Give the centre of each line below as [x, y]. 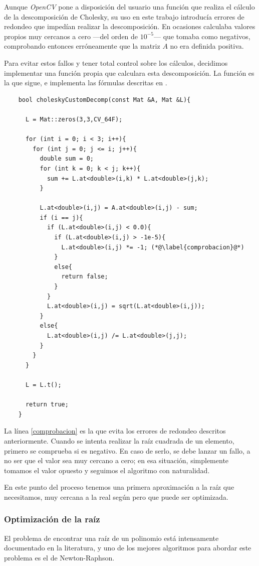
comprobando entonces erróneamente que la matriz [82, 46]
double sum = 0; [67, 159]
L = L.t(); [43, 385]
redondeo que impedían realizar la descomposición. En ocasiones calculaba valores [130, 26]
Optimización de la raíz [52, 519]
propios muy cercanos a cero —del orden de [71, 36]
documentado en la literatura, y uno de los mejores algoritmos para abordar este [128, 548]
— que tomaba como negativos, [202, 36]
